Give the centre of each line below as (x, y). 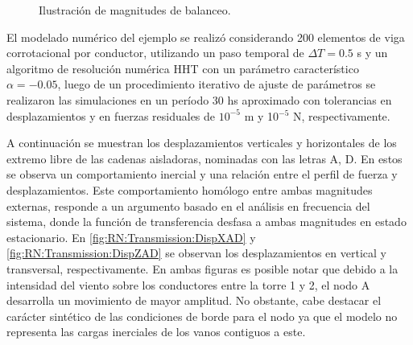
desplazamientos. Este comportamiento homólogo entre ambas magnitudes (190, 189)
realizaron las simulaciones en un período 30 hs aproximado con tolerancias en (199, 99)
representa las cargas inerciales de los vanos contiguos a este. (156, 332)
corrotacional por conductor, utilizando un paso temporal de (155, 53)
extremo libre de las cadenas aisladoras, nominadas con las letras (166, 158)
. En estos (378, 158)
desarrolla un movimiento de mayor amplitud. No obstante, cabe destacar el (194, 300)
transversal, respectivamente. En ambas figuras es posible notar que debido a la (202, 268)
